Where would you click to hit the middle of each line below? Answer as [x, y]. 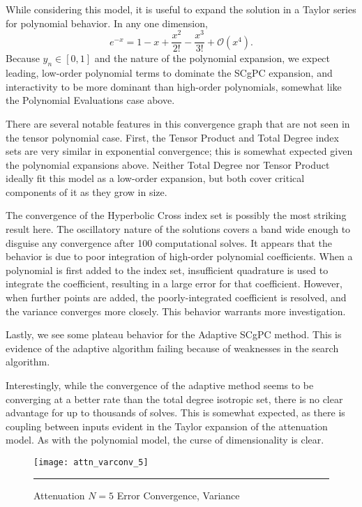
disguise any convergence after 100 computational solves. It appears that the [169, 242]
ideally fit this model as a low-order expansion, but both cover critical [155, 178]
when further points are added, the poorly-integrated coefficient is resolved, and [176, 297]
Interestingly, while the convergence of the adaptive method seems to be [160, 385]
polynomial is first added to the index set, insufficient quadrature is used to [167, 270]
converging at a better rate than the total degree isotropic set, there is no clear [174, 399]
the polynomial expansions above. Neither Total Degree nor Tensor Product [168, 164]
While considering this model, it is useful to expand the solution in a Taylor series [181, 9]
